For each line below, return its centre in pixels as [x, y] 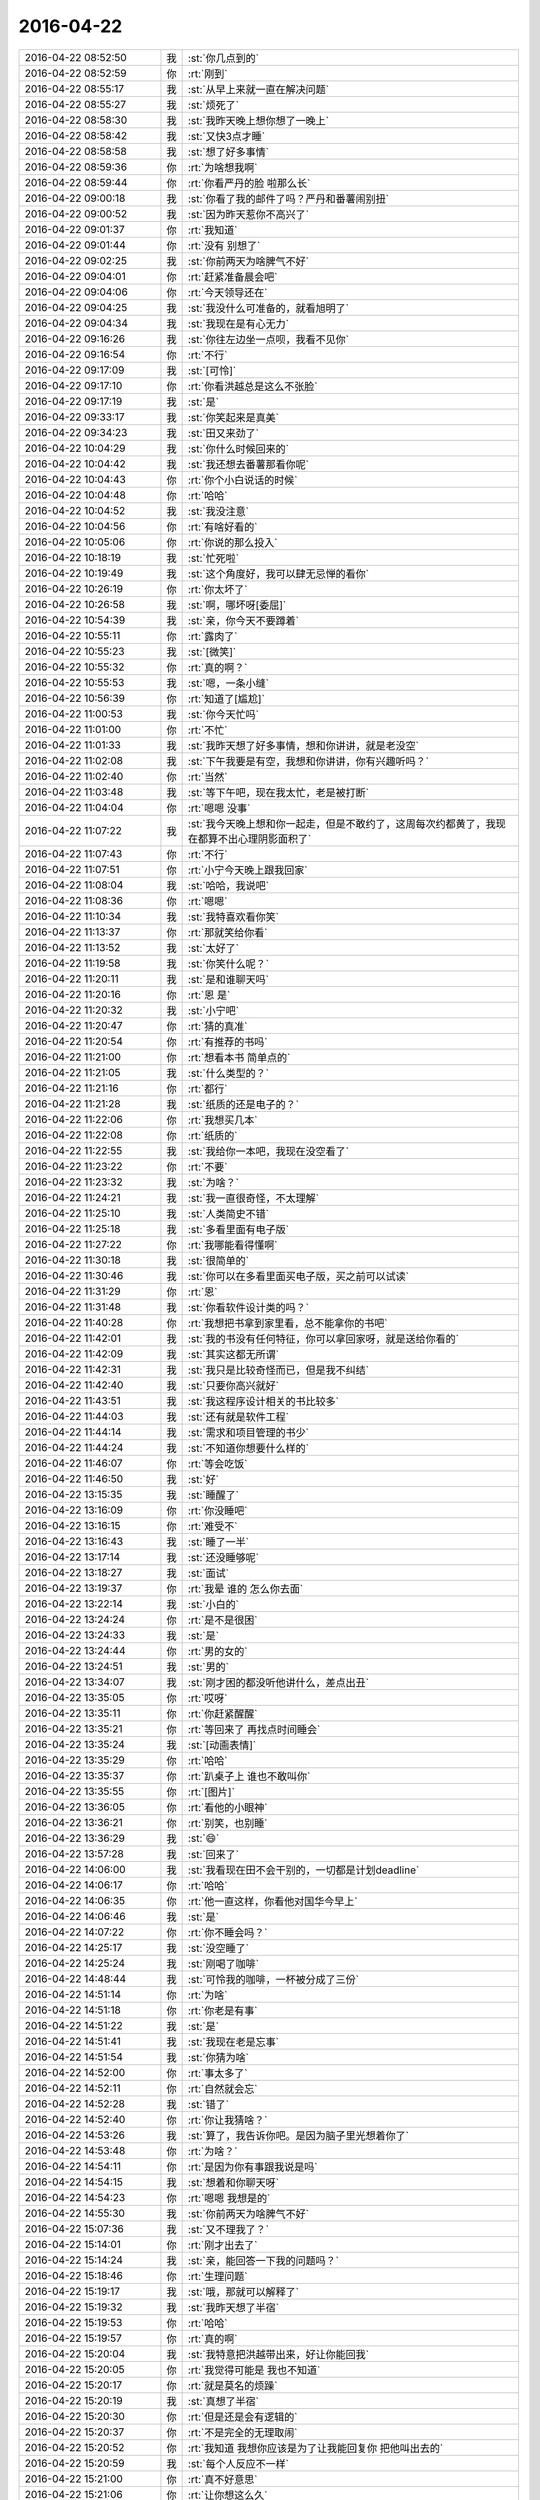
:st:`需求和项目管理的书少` [248, 1432]
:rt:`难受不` [212, 1526]
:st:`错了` [208, 2104]
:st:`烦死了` [213, 105]
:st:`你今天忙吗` [223, 714]
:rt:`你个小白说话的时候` [242, 480]
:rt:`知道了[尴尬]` [226, 698]
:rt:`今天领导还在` [227, 292]
